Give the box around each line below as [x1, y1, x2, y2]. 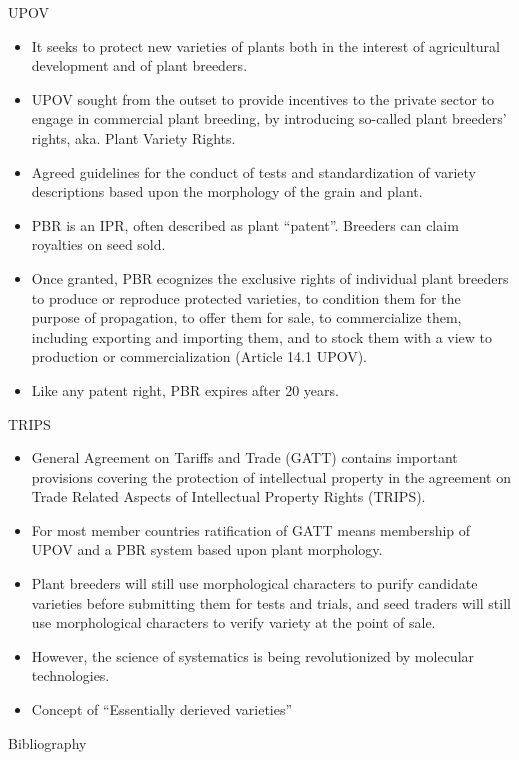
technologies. [31, 665, 110, 686]
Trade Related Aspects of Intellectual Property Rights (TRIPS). [31, 486, 426, 507]
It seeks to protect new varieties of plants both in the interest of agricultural [31, 35, 500, 56]
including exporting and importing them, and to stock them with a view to [31, 326, 493, 347]
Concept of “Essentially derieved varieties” [31, 699, 293, 720]
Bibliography [8, 732, 87, 753]
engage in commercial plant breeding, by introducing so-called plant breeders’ [31, 108, 507, 129]
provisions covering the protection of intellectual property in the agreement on [31, 466, 511, 487]
